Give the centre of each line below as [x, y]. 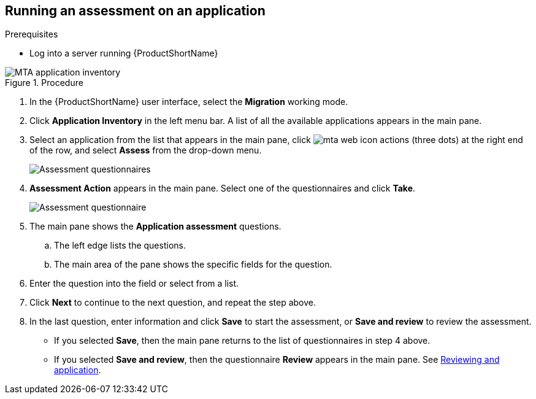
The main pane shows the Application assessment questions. [155, 227]
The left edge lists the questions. [120, 246]
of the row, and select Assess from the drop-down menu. [146, 150]
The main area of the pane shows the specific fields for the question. [193, 265]
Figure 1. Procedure [44, 83]
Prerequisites [32, 34]
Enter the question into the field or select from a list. [134, 284]
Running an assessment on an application [135, 11]
